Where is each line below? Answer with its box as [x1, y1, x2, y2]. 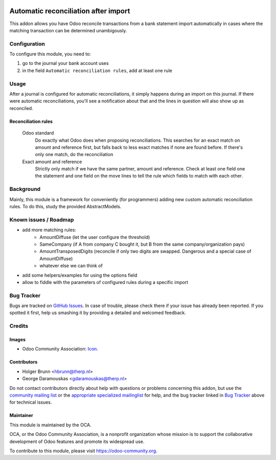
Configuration [9, 40, 45, 47]
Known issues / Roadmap [9, 216, 74, 223]
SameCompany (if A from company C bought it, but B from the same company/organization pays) [39, 241, 245, 247]
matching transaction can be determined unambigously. [9, 27, 127, 33]
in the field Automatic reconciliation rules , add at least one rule [22, 67, 172, 74]
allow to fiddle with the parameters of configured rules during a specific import [22, 279, 189, 285]
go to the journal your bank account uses [22, 60, 109, 67]
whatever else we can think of [39, 262, 103, 269]
